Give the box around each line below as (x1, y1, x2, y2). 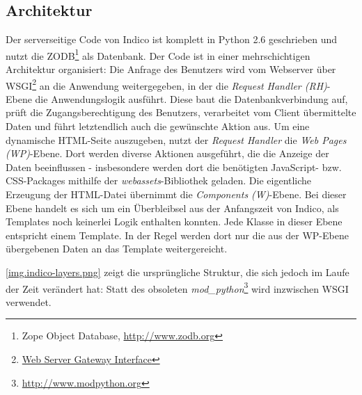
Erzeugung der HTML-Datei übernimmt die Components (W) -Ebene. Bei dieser (6, 187, 347, 202)
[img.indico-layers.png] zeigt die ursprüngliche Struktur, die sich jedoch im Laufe (6, 265, 349, 280)
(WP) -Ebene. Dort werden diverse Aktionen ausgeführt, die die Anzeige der (6, 146, 329, 161)
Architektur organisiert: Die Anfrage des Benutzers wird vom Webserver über (6, 62, 336, 76)
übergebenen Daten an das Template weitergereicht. (6, 241, 228, 256)
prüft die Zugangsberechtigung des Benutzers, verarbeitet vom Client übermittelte (6, 105, 356, 120)
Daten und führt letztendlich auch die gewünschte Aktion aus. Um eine (6, 119, 310, 134)
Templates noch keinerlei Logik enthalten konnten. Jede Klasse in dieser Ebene (6, 214, 343, 229)
